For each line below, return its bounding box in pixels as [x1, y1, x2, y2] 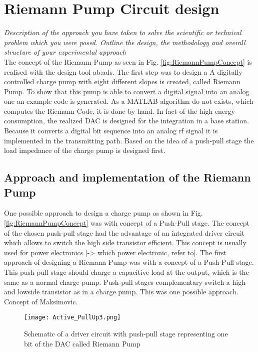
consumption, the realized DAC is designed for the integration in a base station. [4, 115, 249, 126]
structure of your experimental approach [4, 47, 126, 57]
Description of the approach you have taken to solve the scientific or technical [4, 27, 241, 38]
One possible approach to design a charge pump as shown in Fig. [4, 208, 203, 218]
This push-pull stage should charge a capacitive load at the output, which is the [4, 267, 249, 277]
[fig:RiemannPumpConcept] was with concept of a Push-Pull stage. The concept [4, 218, 250, 228]
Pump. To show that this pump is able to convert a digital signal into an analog [4, 86, 249, 96]
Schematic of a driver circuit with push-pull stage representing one [24, 328, 228, 339]
